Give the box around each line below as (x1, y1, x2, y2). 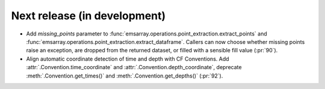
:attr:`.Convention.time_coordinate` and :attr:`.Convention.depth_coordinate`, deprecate (26, 64, 242, 71)
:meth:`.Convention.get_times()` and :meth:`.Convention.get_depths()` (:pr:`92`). (26, 72, 223, 79)
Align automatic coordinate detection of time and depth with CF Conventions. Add (26, 55, 229, 63)
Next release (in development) (11, 9, 166, 22)
